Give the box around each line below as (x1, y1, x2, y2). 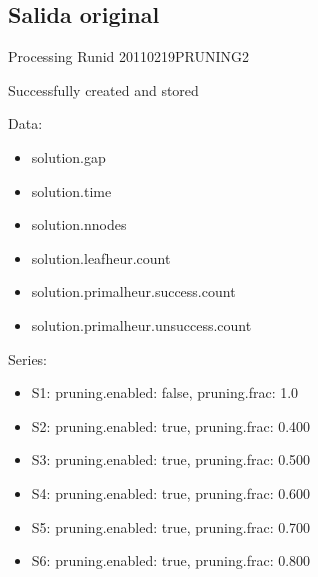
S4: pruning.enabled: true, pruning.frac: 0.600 (31, 482, 311, 503)
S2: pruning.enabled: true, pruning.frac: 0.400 (31, 415, 311, 436)
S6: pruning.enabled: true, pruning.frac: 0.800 (31, 550, 311, 571)
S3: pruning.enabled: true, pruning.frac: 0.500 (31, 449, 311, 470)
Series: (8, 348, 48, 369)
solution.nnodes (31, 214, 127, 235)
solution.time (31, 180, 112, 201)
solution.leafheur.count (31, 247, 171, 268)
